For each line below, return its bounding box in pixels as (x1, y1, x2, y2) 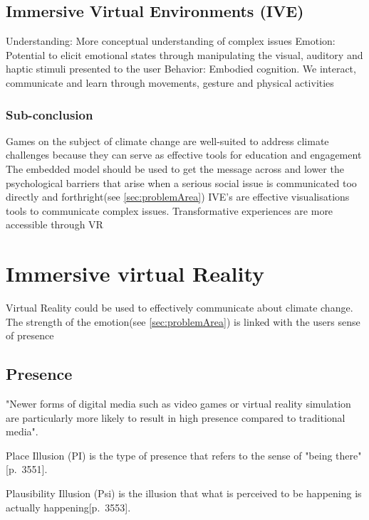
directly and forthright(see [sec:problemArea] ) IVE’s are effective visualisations (6, 189, 350, 204)
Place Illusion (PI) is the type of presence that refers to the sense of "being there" (6, 447, 362, 462)
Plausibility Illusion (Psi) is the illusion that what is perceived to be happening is (6, 486, 362, 501)
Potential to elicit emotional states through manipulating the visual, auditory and (6, 47, 363, 62)
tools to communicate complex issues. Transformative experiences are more (6, 203, 333, 218)
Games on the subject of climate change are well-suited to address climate (6, 133, 329, 148)
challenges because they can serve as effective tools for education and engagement (6, 147, 362, 162)
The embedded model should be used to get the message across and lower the (6, 161, 344, 176)
